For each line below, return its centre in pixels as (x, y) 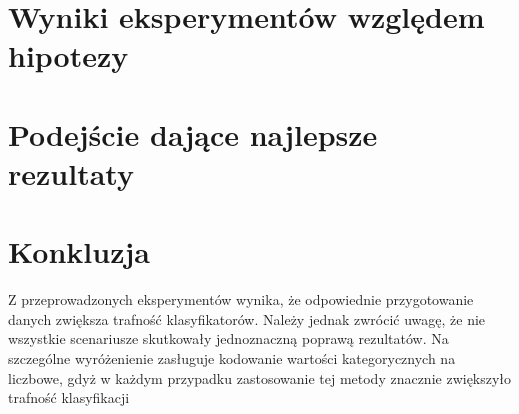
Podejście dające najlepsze (193, 133)
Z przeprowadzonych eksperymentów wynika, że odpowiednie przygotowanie (241, 299)
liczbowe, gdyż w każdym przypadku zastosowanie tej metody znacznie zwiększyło (260, 377)
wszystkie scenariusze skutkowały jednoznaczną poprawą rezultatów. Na (228, 338)
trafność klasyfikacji (69, 397)
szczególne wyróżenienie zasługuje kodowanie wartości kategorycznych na (232, 358)
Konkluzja (79, 251)
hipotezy (68, 55)
